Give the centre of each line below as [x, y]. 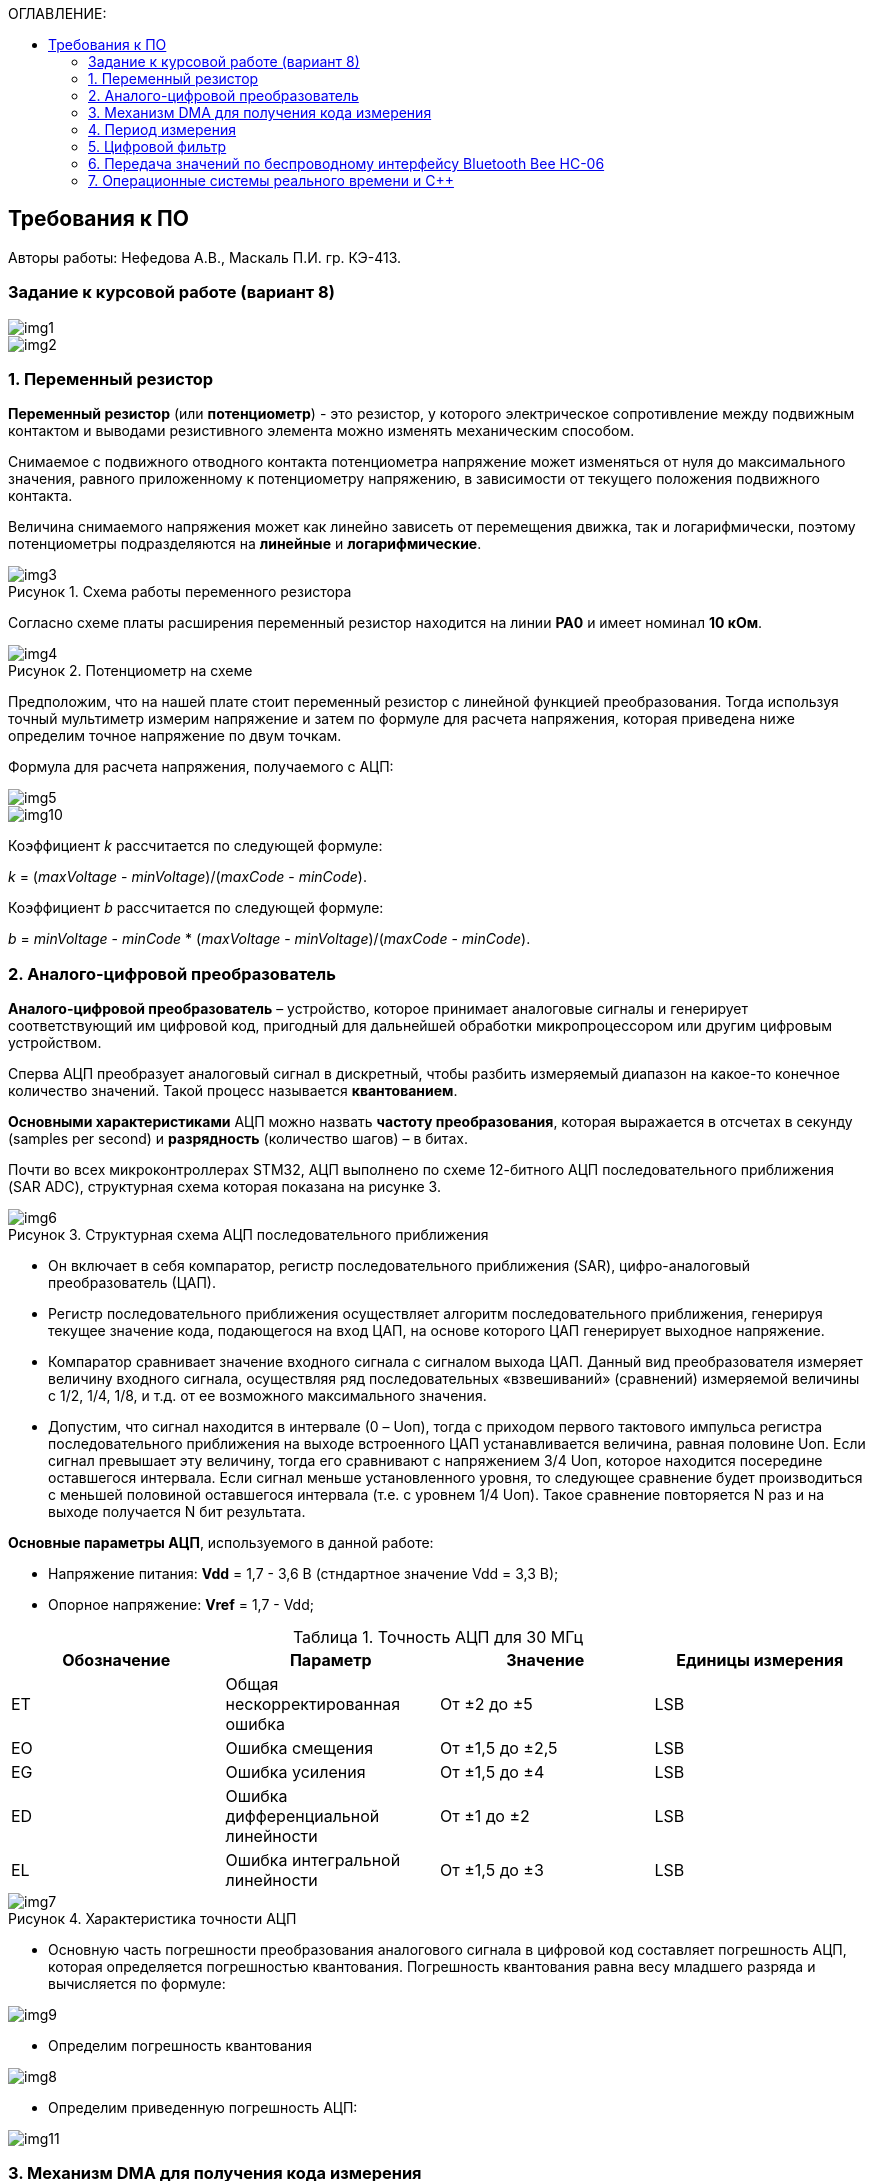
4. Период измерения [162, 129]
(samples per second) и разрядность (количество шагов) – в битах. [238, 1139]
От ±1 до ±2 [485, 1816]
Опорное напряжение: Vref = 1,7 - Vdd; [181, 1605]
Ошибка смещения [299, 1748]
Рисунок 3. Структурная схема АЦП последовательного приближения [248, 1235]
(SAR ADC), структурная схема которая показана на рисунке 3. [224, 1187]
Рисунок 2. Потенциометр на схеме [130, 671]
